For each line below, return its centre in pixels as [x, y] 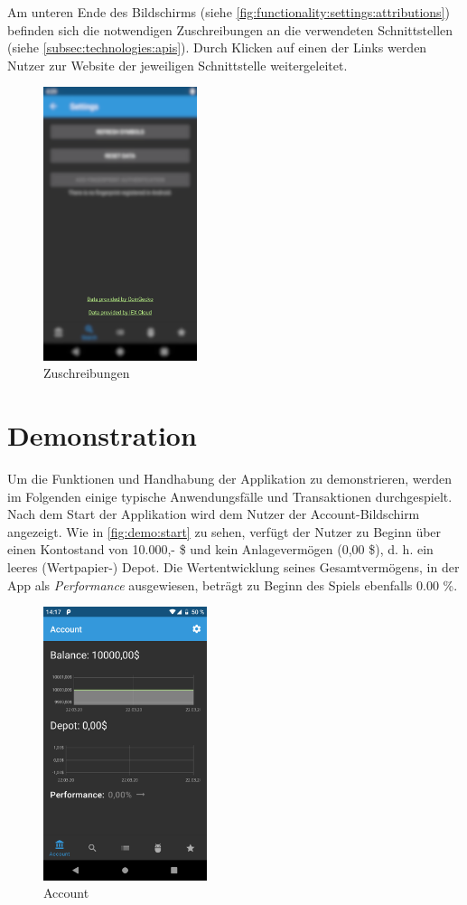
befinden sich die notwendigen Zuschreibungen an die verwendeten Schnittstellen [230, 29]
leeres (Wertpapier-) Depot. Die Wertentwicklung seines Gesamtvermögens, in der [233, 567]
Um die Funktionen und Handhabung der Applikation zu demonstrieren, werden [230, 479]
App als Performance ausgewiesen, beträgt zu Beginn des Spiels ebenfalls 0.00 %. [233, 584]
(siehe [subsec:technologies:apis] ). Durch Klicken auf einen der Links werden [217, 47]
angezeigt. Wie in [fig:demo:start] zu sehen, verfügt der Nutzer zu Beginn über [224, 531]
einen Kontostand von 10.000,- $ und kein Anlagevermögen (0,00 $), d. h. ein [220, 549]
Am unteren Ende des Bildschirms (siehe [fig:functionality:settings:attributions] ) [229, 12]
